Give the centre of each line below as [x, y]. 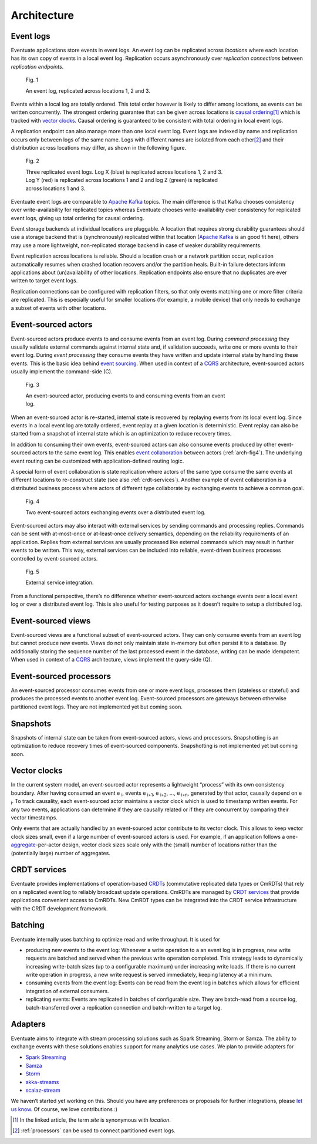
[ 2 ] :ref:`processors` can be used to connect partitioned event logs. [94, 1130]
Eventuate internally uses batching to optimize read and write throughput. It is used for [115, 939]
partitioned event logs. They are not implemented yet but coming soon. [97, 707]
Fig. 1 [32, 80]
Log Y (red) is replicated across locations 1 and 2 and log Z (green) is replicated [122, 180]
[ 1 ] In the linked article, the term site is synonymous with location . [92, 1120]
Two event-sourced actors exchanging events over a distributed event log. [115, 512]
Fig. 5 [32, 572]
